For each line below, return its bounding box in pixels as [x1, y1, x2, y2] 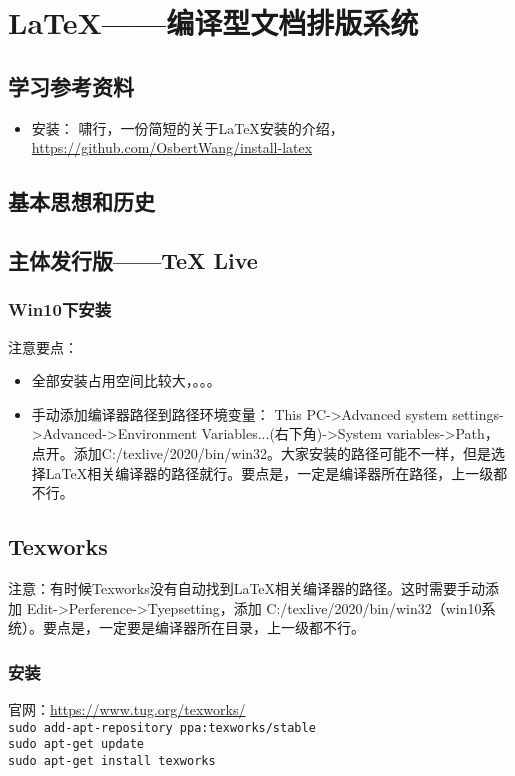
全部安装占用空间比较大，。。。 [31, 370, 221, 391]
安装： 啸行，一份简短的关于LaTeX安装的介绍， [31, 117, 344, 138]
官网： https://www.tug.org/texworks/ [8, 698, 246, 719]
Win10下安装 [8, 297, 112, 322]
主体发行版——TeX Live [8, 244, 258, 275]
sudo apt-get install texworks [8, 753, 216, 768]
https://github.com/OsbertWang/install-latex [31, 137, 313, 158]
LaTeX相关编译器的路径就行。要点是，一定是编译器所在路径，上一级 [45, 462, 494, 483]
